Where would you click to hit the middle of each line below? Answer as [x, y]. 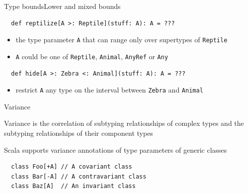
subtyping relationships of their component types [79, 133]
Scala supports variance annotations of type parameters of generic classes [116, 149]
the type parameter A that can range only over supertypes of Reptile [122, 40]
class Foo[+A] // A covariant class [72, 167]
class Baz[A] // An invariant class [73, 186]
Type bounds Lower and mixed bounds [62, 6]
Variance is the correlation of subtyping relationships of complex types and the [124, 123]
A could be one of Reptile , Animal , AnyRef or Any [92, 56]
